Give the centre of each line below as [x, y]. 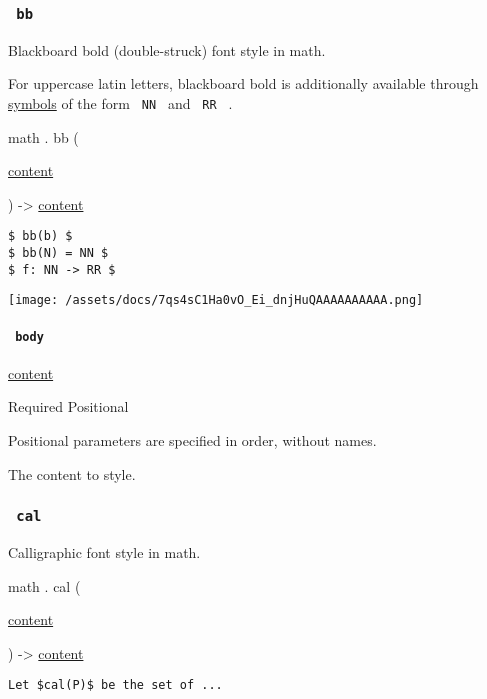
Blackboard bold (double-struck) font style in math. [167, 49]
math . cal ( [44, 585]
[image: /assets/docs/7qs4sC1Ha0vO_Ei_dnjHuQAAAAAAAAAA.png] [216, 300]
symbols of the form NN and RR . [120, 102]
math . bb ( [43, 136]
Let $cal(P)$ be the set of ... [115, 685]
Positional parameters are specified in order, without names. [192, 440]
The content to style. [72, 473]
